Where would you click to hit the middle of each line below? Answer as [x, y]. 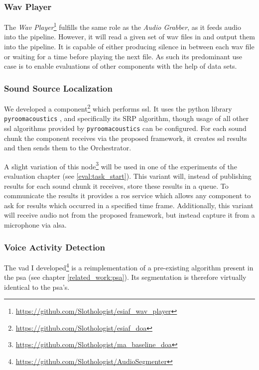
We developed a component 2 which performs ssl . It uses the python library [118, 108]
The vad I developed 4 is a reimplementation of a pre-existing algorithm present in [129, 266]
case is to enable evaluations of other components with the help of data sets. [121, 66]
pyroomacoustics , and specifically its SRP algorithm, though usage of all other [127, 118]
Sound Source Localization [58, 88]
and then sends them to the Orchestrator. [68, 148]
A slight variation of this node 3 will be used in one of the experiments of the [121, 165]
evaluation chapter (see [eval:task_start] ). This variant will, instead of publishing [128, 176]
